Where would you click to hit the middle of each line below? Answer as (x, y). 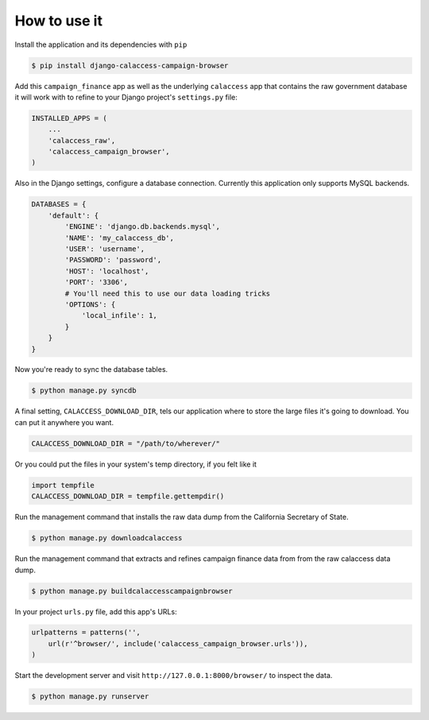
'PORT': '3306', (97, 283)
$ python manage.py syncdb (84, 391)
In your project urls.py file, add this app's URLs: (96, 611)
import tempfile (63, 485)
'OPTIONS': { (90, 304)
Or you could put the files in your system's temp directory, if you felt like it (136, 464)
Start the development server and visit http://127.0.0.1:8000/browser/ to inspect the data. (174, 675)
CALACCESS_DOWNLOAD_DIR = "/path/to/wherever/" (126, 443)
